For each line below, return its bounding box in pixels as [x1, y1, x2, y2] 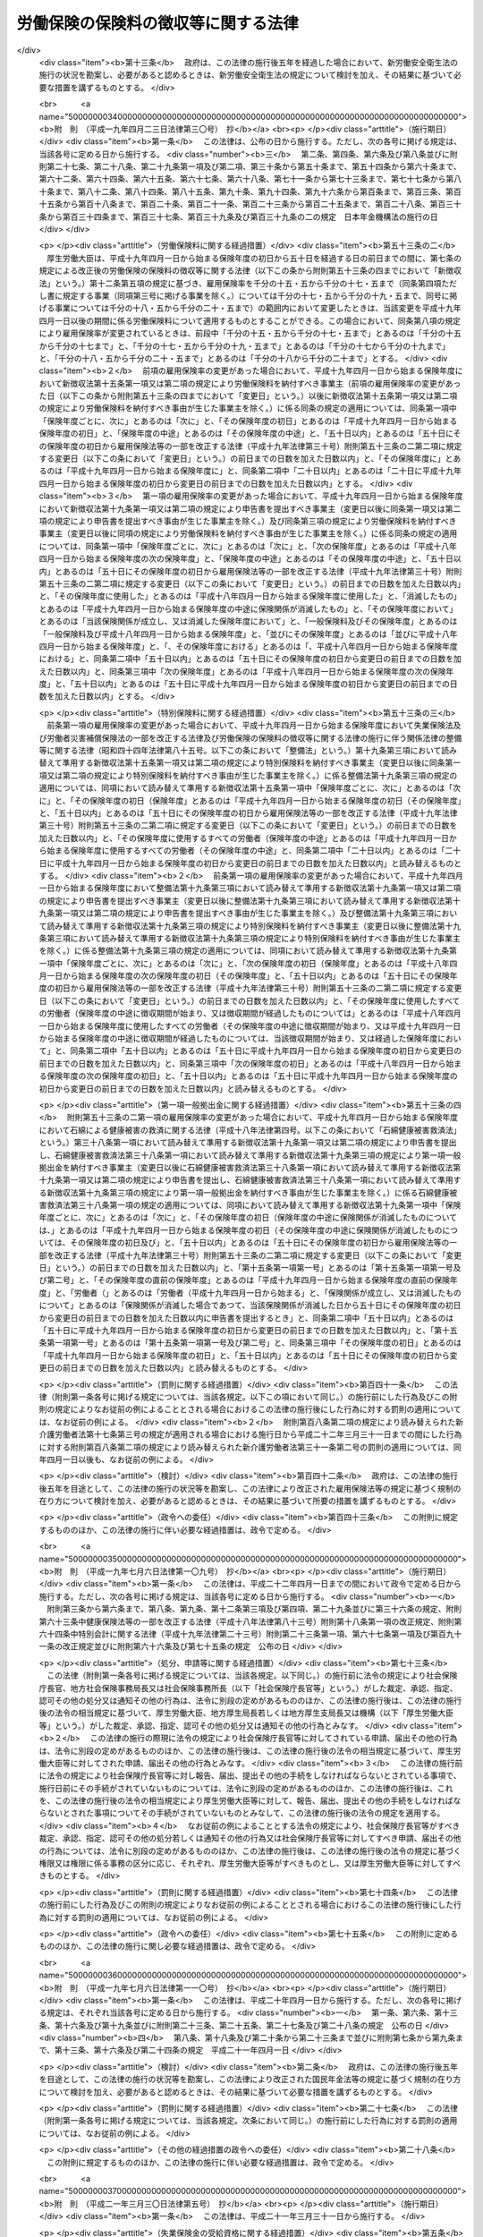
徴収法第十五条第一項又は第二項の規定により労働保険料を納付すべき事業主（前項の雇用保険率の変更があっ [70, 378, 462, 388]
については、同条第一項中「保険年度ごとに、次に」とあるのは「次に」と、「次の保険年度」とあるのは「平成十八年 [38, 540, 458, 551]
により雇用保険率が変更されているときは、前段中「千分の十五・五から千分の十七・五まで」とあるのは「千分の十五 [38, 327, 462, 339]
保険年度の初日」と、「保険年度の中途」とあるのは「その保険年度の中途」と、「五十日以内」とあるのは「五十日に [38, 428, 453, 438]
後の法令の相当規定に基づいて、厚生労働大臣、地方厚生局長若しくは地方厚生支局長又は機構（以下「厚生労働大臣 [38, 1707, 453, 1718]
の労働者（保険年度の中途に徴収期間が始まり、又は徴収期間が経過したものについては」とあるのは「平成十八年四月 [38, 1008, 462, 1019]
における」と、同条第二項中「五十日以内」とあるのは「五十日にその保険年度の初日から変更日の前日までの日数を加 [38, 653, 462, 664]
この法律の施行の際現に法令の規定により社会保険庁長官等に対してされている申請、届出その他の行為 [89, 1732, 458, 1744]
